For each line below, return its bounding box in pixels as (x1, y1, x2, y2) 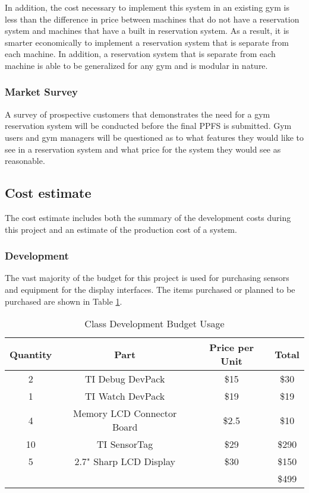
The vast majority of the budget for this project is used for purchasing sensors (5, 271, 289, 284)
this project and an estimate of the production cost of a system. (5, 223, 237, 235)
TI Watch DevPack (85, 389, 165, 403)
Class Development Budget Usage (84, 317, 225, 331)
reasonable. (5, 154, 45, 167)
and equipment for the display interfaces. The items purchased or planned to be (5, 283, 295, 295)
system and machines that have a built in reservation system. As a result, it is (5, 24, 289, 37)
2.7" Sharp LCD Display (74, 454, 175, 469)
